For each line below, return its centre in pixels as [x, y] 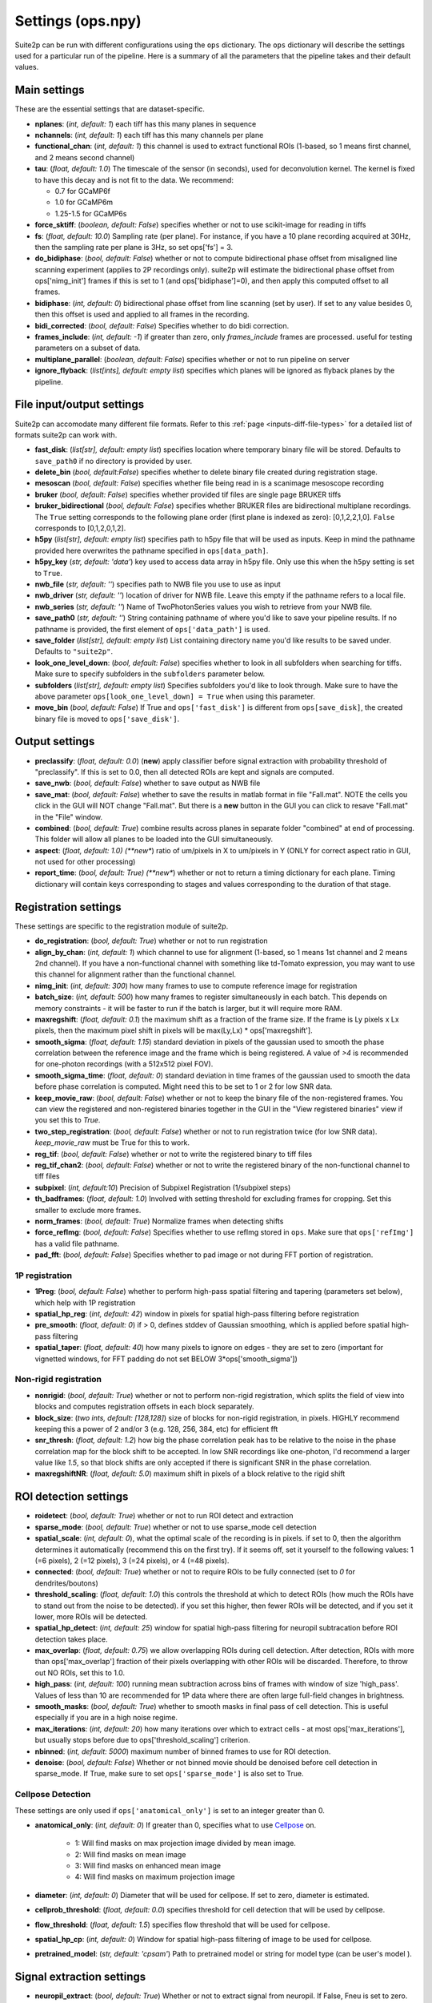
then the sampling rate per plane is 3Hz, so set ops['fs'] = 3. [134, 247]
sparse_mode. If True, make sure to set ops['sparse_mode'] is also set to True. [169, 1774]
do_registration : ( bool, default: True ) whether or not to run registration [151, 941]
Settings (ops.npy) [78, 21]
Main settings [50, 90]
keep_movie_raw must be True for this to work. [112, 1143]
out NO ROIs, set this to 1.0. [80, 1673]
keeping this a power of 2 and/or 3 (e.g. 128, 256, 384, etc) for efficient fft [156, 1429]
